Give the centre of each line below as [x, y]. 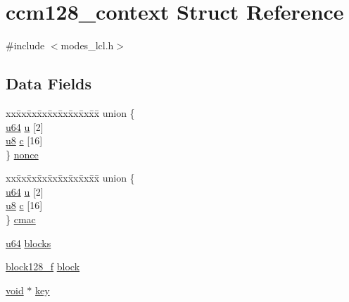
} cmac [21, 219]
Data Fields [49, 83]
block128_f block [43, 266]
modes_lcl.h [87, 45]
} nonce [22, 154]
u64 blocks [28, 243]
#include [25, 45]
